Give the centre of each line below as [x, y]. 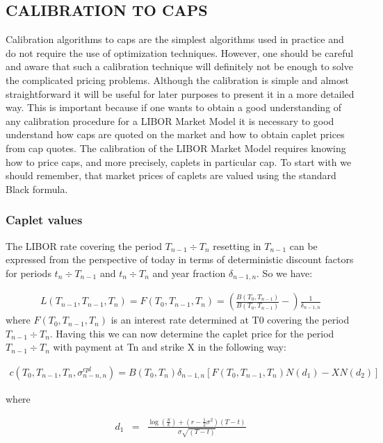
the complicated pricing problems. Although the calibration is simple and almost [177, 80]
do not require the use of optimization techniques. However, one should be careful [180, 52]
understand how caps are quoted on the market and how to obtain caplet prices [175, 134]
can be [303, 245]
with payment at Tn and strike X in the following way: [170, 347]
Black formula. [37, 189]
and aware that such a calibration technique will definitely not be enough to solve [179, 66]
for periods [28, 273]
